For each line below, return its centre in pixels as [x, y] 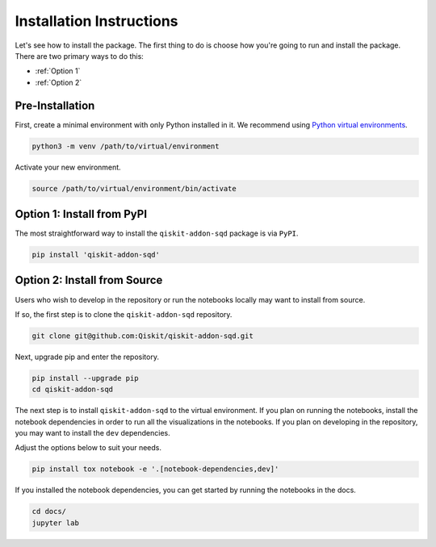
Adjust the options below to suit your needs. [88, 448]
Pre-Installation [55, 105]
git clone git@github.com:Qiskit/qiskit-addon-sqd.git [143, 336]
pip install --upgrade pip [85, 378]
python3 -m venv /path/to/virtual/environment [126, 146]
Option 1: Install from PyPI [81, 214]
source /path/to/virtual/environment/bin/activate [134, 188]
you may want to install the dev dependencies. [93, 433]
